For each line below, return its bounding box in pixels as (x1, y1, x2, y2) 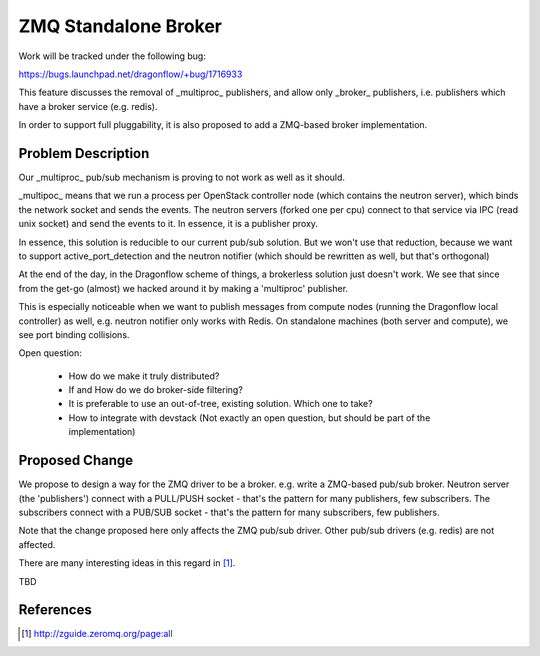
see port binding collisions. (18, 328, 130, 340)
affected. (18, 538, 56, 550)
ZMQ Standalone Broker (18, 15, 222, 37)
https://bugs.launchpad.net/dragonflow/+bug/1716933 (18, 68, 243, 80)
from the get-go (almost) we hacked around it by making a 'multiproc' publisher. (18, 282, 349, 294)
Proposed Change (18, 452, 134, 469)
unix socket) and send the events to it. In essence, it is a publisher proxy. (18, 218, 319, 230)
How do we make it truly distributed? (68, 370, 220, 382)
